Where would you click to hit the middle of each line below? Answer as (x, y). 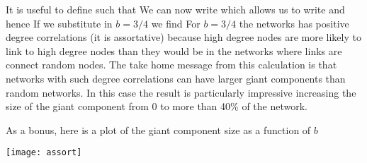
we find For (176, 23)
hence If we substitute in (59, 23)
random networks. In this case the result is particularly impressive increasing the (181, 92)
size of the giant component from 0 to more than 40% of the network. (157, 106)
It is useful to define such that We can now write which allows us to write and (175, 9)
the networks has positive (294, 23)
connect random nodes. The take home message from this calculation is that (171, 65)
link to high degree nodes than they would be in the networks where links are (174, 50)
